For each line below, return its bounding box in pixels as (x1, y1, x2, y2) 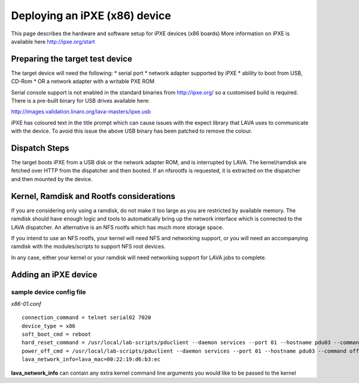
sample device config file (11, 287, 86, 296)
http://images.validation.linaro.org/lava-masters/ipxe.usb (11, 108, 151, 115)
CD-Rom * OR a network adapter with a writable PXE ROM (11, 78, 155, 85)
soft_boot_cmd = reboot (22, 331, 92, 338)
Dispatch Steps (11, 143, 69, 153)
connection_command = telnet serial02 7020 (22, 314, 151, 321)
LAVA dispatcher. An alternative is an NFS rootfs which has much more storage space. (11, 223, 224, 231)
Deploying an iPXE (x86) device (11, 9, 172, 22)
